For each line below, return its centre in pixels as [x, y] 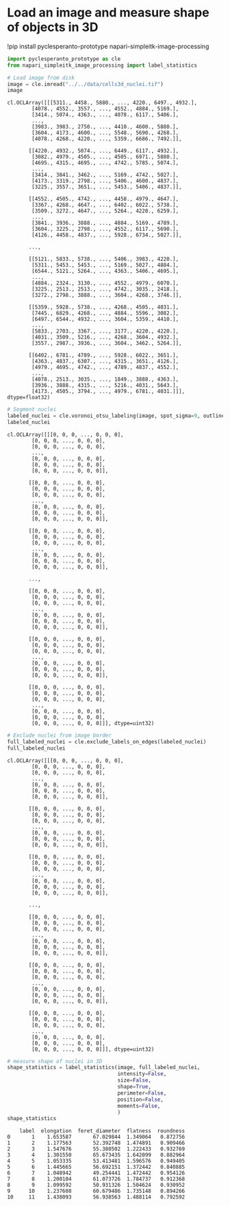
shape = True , [135, 1087]
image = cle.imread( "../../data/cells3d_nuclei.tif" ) [86, 84]
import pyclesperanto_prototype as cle [64, 59]
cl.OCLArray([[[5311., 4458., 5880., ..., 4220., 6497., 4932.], [102, 103]
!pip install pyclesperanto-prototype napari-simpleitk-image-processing [108, 46]
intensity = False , [142, 1074]
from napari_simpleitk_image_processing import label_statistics [102, 65]
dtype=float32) [29, 398]
